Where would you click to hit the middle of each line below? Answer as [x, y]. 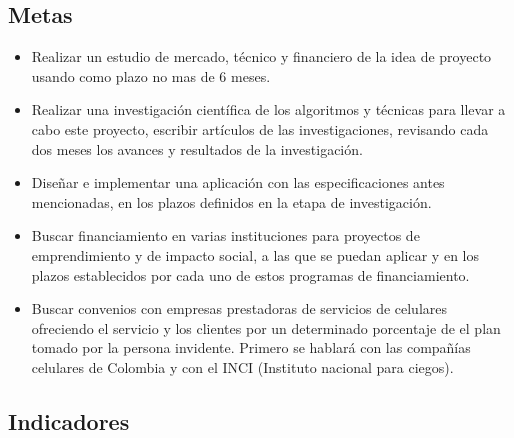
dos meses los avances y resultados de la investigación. [197, 148]
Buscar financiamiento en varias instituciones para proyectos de [225, 235]
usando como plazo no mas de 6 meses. [151, 75]
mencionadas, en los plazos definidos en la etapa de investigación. [231, 201]
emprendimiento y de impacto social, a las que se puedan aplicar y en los [255, 254]
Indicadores [69, 420]
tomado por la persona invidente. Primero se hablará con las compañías [251, 347]
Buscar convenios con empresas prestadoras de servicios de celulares [239, 308]
